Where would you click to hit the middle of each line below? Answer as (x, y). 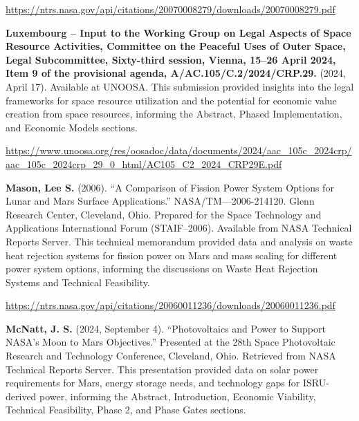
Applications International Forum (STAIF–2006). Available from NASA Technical (179, 228)
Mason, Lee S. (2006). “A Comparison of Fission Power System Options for (170, 187)
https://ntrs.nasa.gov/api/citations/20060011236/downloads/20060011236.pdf (171, 305)
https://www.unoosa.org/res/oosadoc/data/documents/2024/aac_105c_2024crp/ (179, 150)
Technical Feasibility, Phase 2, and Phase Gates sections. (126, 410)
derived (21, 396)
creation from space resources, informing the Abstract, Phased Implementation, (174, 114)
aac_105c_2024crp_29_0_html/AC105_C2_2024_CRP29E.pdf (144, 163)
